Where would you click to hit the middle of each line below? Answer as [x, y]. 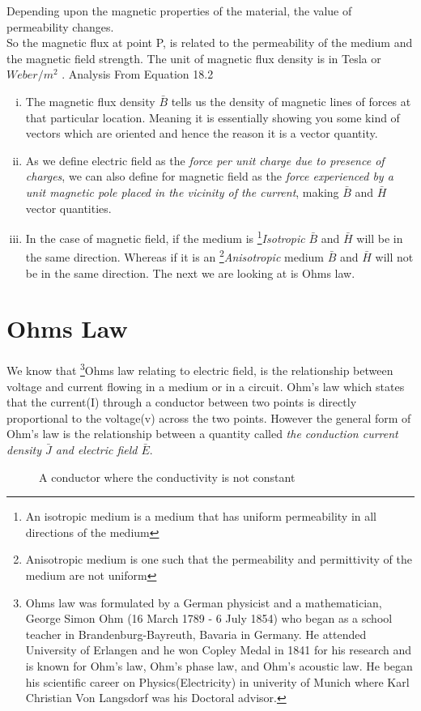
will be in [380, 238]
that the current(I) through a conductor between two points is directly [182, 402]
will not [394, 257]
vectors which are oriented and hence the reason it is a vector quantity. [202, 133]
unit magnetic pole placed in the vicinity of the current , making [182, 192]
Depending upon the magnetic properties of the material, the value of [179, 11]
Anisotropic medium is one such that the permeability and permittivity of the [219, 559]
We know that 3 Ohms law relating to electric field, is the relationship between [200, 369]
